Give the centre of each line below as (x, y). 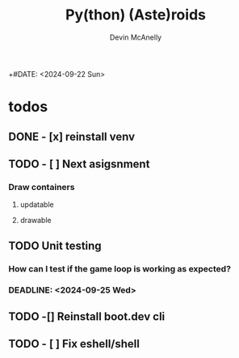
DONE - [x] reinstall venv (72, 136)
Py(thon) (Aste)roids (136, 15)
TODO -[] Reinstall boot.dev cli (87, 316)
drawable (36, 221)
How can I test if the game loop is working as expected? (120, 268)
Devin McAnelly (136, 37)
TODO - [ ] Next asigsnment (79, 164)
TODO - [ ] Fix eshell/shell (74, 344)
